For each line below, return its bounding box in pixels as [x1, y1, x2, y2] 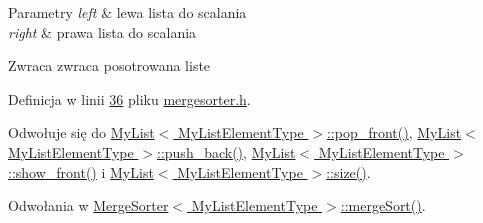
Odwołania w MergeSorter [8, 195, 169, 216]
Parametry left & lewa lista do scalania [8, 2, 247, 22]
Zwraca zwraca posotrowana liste [8, 55, 211, 76]
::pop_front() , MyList [326, 122, 462, 143]
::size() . [326, 161, 371, 182]
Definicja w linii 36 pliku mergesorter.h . [8, 88, 251, 109]
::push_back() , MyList [157, 141, 296, 162]
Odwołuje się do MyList [8, 122, 155, 143]
